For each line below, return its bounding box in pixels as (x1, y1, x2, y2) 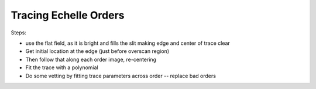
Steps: (11, 29, 26, 36)
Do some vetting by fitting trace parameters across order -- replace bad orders (25, 72, 217, 79)
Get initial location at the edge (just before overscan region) (25, 48, 170, 55)
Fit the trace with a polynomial (25, 64, 99, 71)
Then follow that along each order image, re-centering (25, 56, 157, 63)
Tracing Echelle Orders (11, 9, 125, 22)
